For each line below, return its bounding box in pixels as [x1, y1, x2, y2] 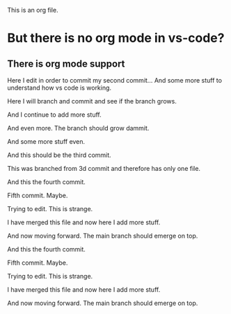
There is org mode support [7, 58, 125, 69]
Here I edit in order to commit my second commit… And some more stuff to [7, 76, 223, 84]
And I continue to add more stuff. [7, 110, 102, 119]
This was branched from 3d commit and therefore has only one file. [7, 165, 200, 172]
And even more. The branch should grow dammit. [7, 124, 150, 132]
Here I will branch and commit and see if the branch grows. [7, 97, 177, 105]
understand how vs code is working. [7, 83, 112, 92]
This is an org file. [7, 6, 58, 14]
